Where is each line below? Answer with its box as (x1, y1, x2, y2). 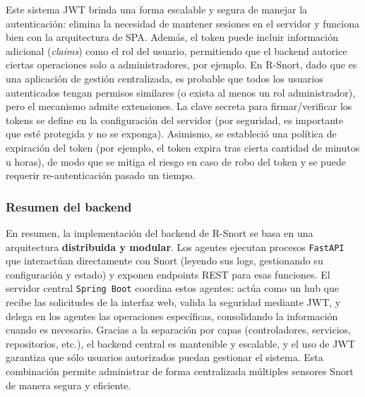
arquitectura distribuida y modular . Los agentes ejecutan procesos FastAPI (6, 239, 345, 254)
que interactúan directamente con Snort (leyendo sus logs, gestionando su (6, 253, 323, 268)
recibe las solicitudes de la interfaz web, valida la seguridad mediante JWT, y (6, 295, 341, 310)
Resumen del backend (6, 197, 132, 215)
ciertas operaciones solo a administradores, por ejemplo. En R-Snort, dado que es (6, 57, 357, 72)
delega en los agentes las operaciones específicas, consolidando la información (6, 308, 338, 323)
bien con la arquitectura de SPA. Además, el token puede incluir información (6, 30, 339, 44)
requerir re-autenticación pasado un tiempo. (6, 168, 196, 183)
